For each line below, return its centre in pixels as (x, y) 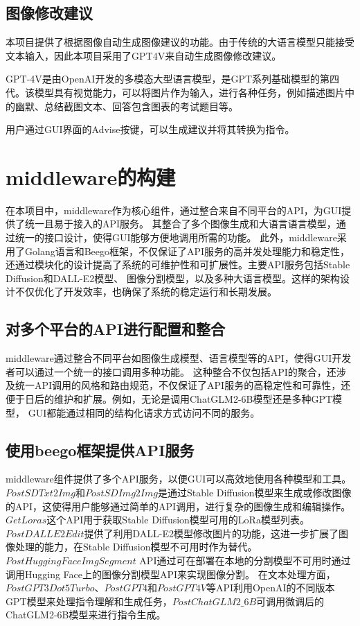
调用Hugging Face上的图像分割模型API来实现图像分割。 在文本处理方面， (171, 574)
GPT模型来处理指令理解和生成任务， (89, 601)
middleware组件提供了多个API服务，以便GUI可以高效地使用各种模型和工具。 (179, 479)
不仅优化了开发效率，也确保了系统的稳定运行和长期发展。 (146, 292)
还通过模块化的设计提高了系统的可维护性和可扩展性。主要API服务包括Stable (178, 264)
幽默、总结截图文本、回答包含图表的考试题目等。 (126, 106)
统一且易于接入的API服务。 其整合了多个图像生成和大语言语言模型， (180, 224)
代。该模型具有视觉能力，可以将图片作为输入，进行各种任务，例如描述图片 (175, 92)
